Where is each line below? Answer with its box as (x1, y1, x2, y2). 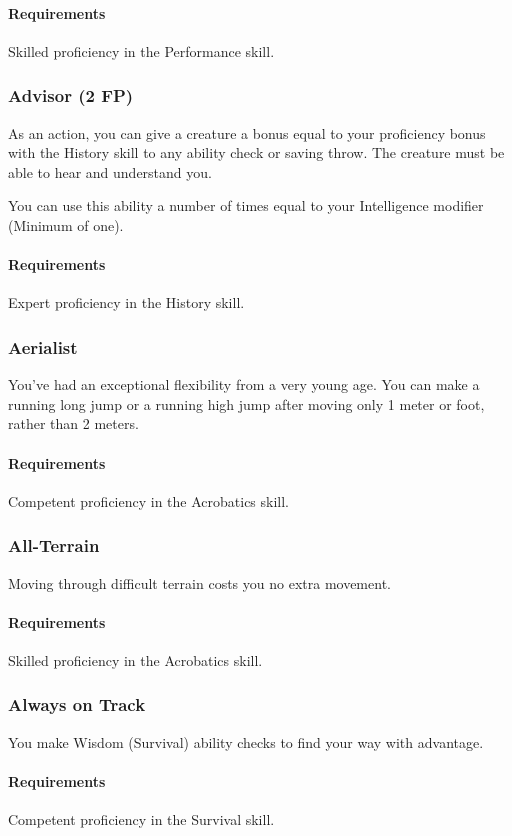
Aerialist (8, 334, 78, 359)
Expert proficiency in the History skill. (8, 292, 245, 313)
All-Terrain (8, 533, 100, 558)
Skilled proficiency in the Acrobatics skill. (8, 649, 263, 670)
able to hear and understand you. (8, 161, 212, 182)
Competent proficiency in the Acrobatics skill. (8, 490, 290, 511)
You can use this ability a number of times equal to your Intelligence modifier (8, 195, 484, 216)
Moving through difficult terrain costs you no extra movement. (8, 572, 391, 593)
